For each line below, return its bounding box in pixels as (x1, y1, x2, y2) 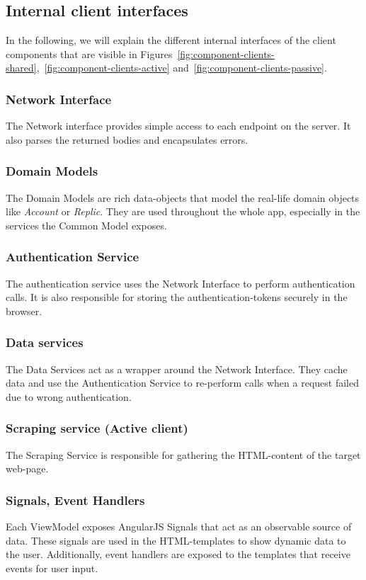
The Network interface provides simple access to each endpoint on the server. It (6, 118, 351, 133)
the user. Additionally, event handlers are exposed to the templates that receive (6, 547, 350, 562)
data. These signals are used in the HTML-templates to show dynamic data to (6, 533, 346, 547)
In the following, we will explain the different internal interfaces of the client (6, 33, 336, 47)
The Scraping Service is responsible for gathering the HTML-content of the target (6, 447, 361, 462)
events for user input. (6, 560, 98, 575)
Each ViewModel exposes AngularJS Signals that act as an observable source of (6, 519, 352, 534)
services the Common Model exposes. (6, 217, 167, 232)
